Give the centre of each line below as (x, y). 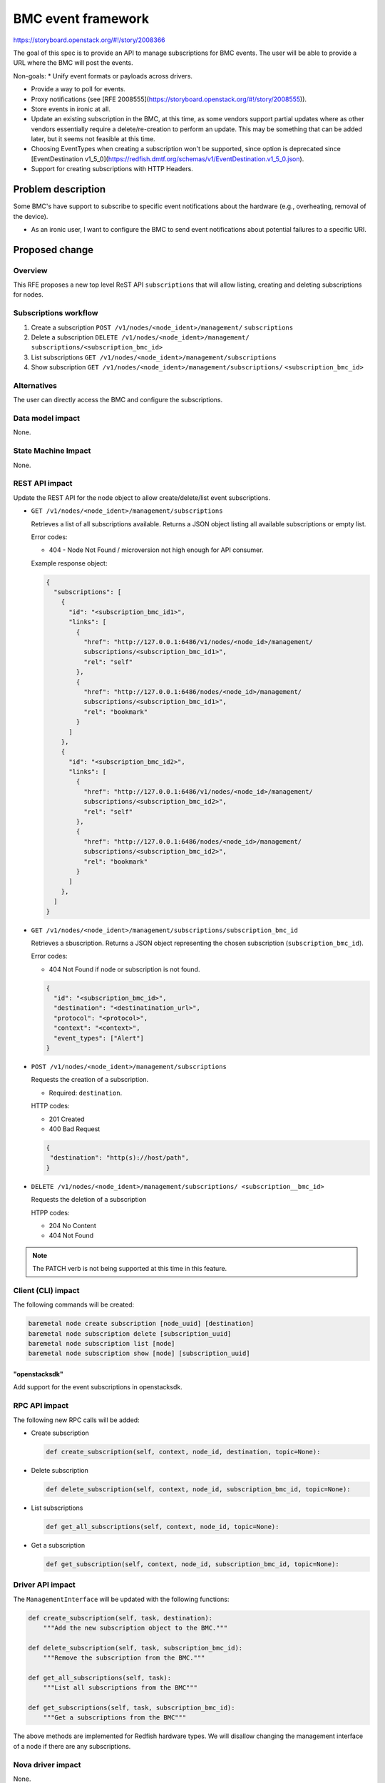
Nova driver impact (47, 1764)
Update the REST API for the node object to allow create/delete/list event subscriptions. (142, 497)
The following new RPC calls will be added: (76, 1420)
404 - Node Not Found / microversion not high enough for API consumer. (156, 550)
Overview (30, 270)
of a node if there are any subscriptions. (72, 1746)
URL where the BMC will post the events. (73, 63)
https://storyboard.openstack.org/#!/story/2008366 (89, 40)
